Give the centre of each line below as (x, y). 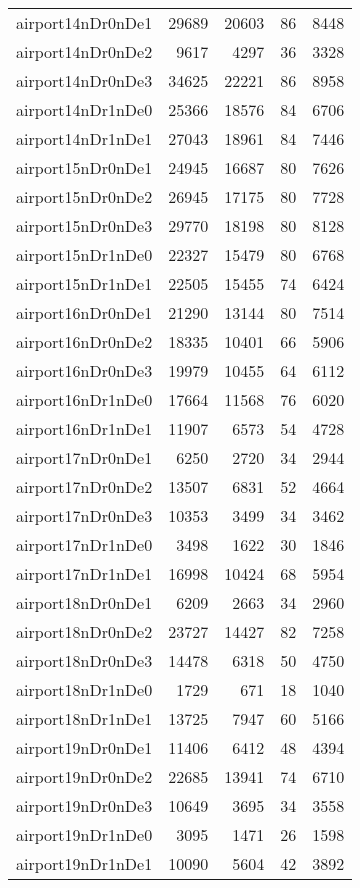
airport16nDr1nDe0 (84, 399)
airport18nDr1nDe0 (84, 689)
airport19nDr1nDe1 (84, 863)
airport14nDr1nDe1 (84, 138)
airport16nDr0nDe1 (84, 312)
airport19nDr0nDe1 (84, 747)
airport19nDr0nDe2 (84, 776)
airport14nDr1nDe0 (84, 109)
